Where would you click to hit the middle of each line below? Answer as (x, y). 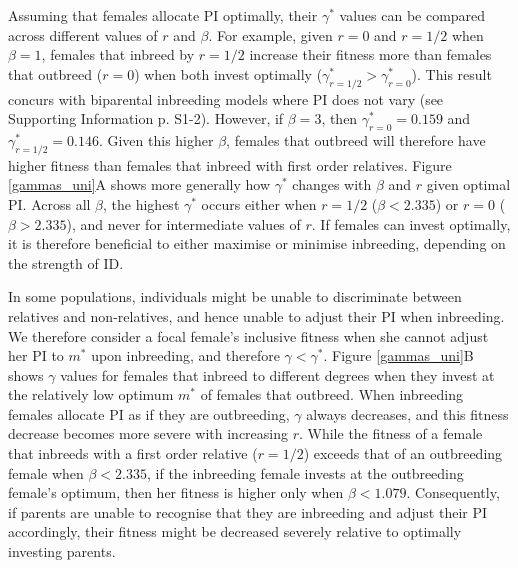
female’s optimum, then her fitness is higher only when (176, 492)
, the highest (141, 203)
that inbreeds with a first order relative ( (133, 453)
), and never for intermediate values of (183, 223)
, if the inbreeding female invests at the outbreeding (305, 472)
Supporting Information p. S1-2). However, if (146, 118)
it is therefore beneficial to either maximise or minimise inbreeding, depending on (257, 243)
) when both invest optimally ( (228, 73)
